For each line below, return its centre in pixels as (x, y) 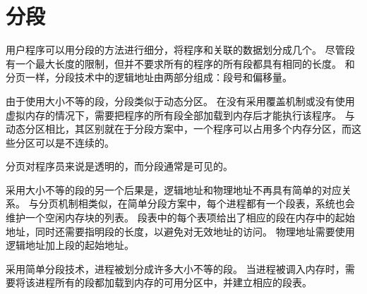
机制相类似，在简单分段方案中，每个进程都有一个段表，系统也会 (206, 203)
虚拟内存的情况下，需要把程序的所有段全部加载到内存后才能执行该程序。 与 (180, 115)
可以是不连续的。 (74, 142)
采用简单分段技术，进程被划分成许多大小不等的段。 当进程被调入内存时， (175, 268)
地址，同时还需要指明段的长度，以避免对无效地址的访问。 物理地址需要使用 (180, 231)
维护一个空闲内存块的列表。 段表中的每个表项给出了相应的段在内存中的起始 (180, 218)
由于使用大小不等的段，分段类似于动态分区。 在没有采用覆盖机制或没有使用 (180, 100)
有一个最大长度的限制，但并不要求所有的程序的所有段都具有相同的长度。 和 (180, 63)
